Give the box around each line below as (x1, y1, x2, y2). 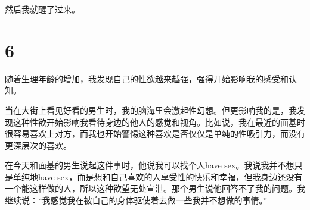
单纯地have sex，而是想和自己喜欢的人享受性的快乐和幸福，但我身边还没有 (13, 170, 303, 183)
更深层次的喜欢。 (5, 139, 72, 151)
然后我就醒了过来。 (5, 3, 80, 15)
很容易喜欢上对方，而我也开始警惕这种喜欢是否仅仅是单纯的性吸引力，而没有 (5, 127, 305, 140)
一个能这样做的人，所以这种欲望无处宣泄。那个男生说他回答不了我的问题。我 (5, 182, 305, 195)
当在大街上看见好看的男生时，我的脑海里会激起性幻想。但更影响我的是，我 (5, 104, 297, 116)
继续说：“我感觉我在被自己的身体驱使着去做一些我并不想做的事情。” (5, 194, 268, 206)
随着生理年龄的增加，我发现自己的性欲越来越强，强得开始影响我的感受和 (5, 72, 289, 84)
